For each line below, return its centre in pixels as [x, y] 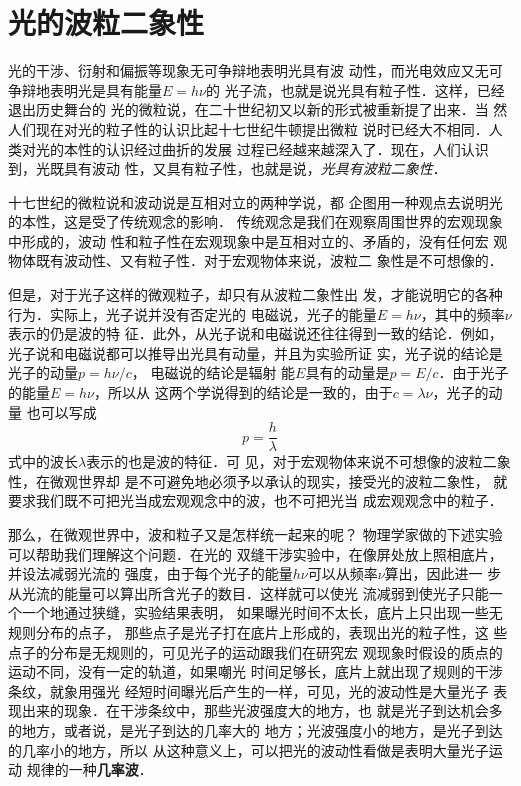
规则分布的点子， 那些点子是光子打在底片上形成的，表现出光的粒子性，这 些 [258, 632]
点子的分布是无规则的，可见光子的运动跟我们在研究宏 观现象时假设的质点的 [255, 651]
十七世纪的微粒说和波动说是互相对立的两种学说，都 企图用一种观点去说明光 [255, 201]
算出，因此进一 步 [443, 573]
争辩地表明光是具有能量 [85, 89]
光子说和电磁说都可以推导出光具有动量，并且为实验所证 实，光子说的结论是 [255, 352]
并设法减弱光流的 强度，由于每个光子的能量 [150, 573]
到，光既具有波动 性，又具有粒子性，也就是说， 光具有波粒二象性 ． [227, 168]
